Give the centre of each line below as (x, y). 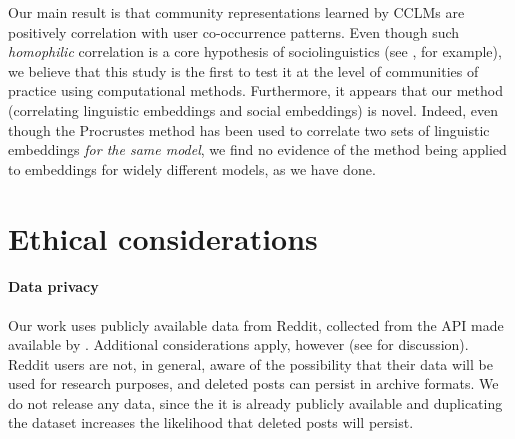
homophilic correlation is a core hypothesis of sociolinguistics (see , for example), (255, 51)
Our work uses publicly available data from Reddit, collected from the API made (256, 324)
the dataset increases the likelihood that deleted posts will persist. (211, 422)
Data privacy (53, 286)
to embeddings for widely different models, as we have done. (192, 168)
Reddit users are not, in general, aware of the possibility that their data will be (250, 363)
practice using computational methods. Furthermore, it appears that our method (255, 90)
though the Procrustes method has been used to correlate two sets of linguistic (249, 129)
